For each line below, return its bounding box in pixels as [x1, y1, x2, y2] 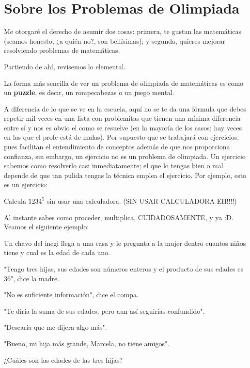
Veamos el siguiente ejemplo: [4, 222, 89, 232]
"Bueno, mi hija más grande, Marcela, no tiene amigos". [4, 338, 170, 348]
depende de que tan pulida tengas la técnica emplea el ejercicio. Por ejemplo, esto [4, 170, 247, 180]
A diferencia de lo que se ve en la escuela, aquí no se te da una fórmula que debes [4, 103, 246, 113]
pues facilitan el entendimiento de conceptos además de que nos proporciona [4, 142, 230, 152]
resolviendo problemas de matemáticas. [4, 45, 120, 55]
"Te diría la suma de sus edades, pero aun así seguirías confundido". [4, 305, 205, 316]
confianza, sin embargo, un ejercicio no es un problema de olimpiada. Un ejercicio [4, 151, 246, 161]
